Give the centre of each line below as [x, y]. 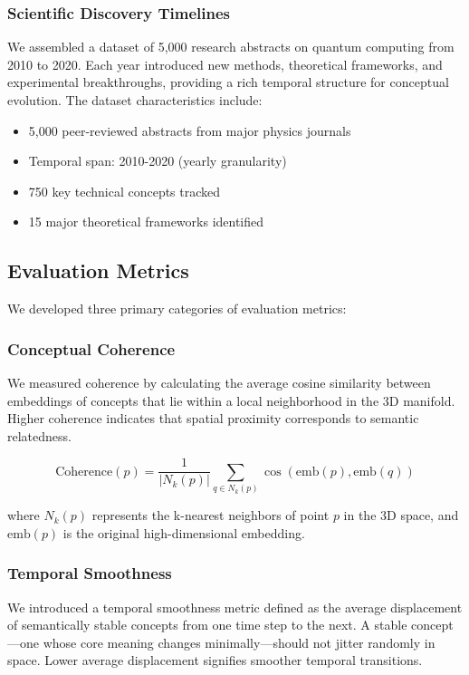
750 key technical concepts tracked [124, 191]
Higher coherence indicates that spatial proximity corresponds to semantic [213, 418]
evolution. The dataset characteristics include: [135, 100]
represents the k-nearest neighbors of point [211, 515]
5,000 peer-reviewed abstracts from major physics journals [190, 130]
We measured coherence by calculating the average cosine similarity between [219, 382]
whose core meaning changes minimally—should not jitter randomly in [239, 642]
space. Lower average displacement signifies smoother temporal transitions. [215, 660]
